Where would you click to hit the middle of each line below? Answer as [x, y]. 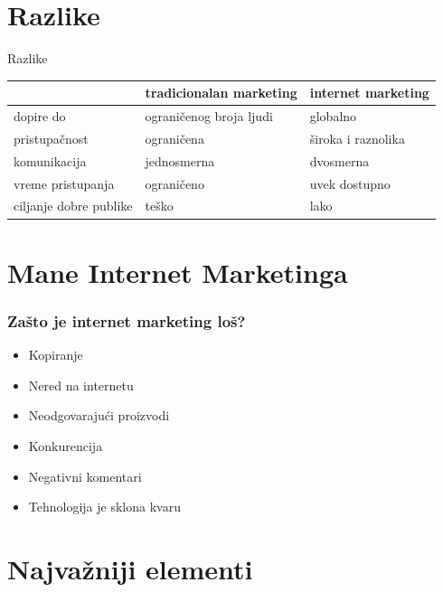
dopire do [40, 116]
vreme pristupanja [64, 183]
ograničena [174, 138]
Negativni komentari [85, 476]
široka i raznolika [357, 138]
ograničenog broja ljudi [209, 116]
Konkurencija [66, 445]
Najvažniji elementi [130, 568]
